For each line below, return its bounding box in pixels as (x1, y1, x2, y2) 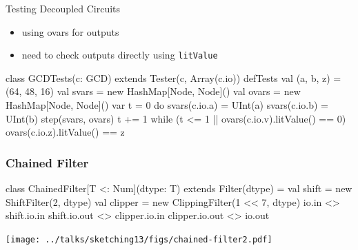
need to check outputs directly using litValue (21, 48, 218, 62)
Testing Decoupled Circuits (6, 1, 121, 15)
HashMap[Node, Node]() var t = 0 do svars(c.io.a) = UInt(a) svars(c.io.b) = (6, 98, 328, 112)
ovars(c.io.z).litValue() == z (6, 125, 125, 139)
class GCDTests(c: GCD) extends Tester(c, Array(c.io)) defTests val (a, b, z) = (6, 70, 341, 85)
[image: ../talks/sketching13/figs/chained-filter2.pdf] (6, 234, 272, 244)
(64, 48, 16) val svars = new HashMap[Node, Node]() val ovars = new (6, 84, 301, 98)
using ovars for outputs (21, 24, 119, 39)
